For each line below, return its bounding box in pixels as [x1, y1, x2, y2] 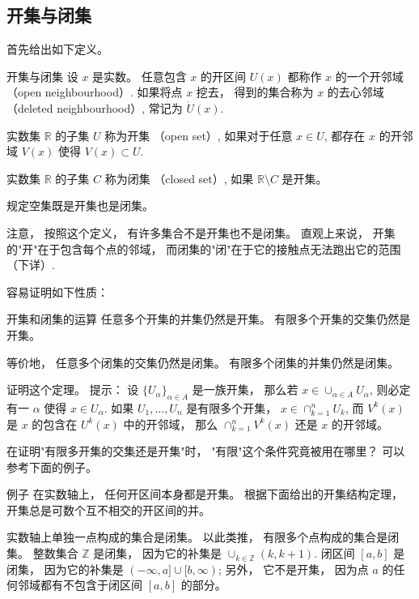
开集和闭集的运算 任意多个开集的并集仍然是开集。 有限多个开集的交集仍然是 [6, 310, 411, 327]
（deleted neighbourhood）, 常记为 [6, 99, 183, 116]
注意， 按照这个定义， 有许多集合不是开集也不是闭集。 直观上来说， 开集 [6, 224, 396, 241]
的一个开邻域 [335, 67, 404, 84]
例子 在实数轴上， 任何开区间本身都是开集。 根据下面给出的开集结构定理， [6, 486, 403, 503]
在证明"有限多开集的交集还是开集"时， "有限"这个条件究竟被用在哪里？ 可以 [6, 443, 405, 460]
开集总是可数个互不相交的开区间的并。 [6, 501, 210, 518]
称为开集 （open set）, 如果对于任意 [104, 126, 293, 143]
